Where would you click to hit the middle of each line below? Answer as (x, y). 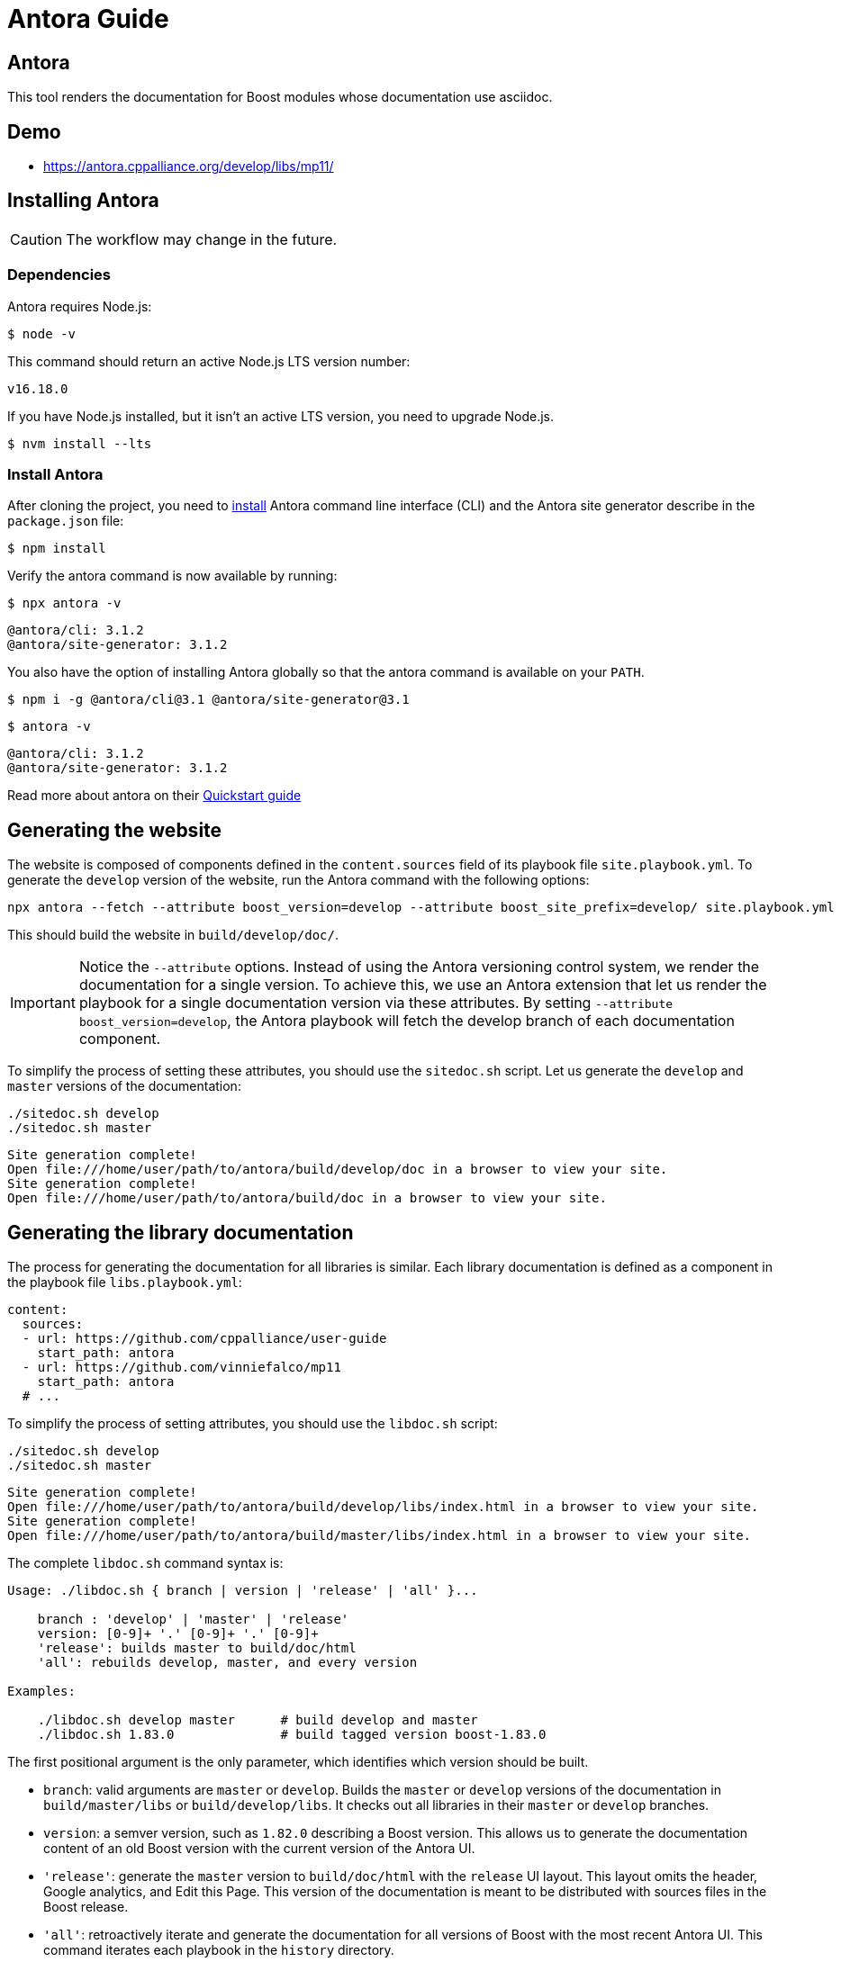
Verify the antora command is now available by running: (172, 576)
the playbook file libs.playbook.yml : (125, 1282)
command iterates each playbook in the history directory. (219, 1950)
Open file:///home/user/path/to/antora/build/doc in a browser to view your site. (307, 1198)
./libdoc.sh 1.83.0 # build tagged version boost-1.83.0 (292, 1735)
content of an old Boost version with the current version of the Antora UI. (259, 1849)
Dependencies (59, 275)
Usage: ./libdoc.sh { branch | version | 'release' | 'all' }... (243, 1591)
